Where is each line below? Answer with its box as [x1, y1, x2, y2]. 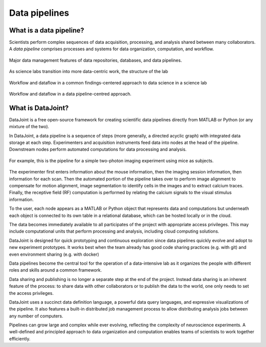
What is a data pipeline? [9, 26, 85, 35]
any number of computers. [9, 313, 64, 319]
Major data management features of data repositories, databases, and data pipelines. [9, 57, 182, 63]
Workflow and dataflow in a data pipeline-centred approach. [9, 91, 132, 97]
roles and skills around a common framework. [9, 267, 102, 273]
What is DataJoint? [9, 104, 69, 112]
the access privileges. [9, 290, 54, 296]
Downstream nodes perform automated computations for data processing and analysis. [9, 146, 187, 152]
